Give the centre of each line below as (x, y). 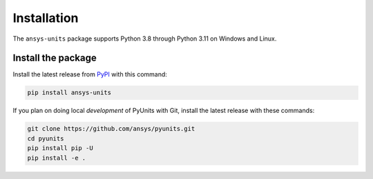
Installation (46, 18)
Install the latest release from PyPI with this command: (90, 74)
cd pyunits (46, 138)
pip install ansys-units (69, 93)
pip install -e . (57, 158)
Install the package (55, 58)
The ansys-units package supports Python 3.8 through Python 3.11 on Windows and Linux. (145, 39)
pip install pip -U (60, 148)
